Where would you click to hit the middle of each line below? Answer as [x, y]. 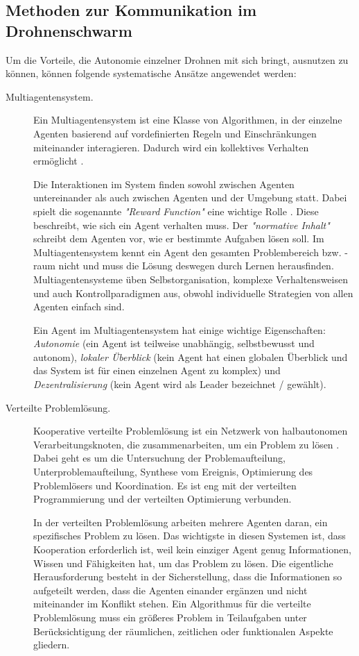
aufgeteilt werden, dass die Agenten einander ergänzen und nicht [170, 590]
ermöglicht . [59, 161]
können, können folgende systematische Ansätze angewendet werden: [151, 73]
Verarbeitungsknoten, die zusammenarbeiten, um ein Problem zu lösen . [186, 444]
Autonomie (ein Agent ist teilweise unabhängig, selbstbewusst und [174, 343]
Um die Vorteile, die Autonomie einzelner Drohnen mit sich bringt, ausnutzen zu [177, 59]
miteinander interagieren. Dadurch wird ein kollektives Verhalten [171, 147]
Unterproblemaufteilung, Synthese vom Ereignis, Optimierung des [173, 472]
